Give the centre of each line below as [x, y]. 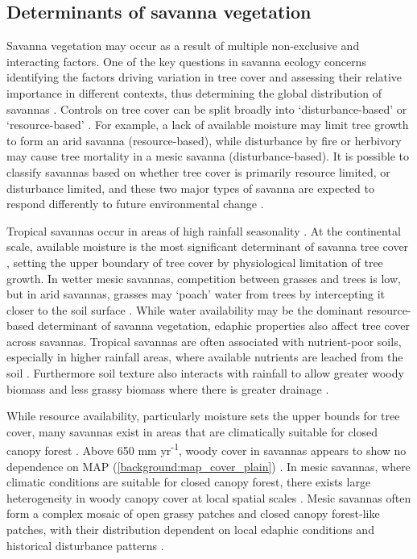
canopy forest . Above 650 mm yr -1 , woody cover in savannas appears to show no [206, 449]
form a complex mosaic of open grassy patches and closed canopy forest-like [193, 513]
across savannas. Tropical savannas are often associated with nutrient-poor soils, [204, 341]
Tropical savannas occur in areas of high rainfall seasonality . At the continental [204, 230]
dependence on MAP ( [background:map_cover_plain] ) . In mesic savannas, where [208, 466]
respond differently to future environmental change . [135, 204]
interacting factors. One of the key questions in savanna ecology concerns [186, 61]
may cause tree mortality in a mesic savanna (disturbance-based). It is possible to [208, 156]
